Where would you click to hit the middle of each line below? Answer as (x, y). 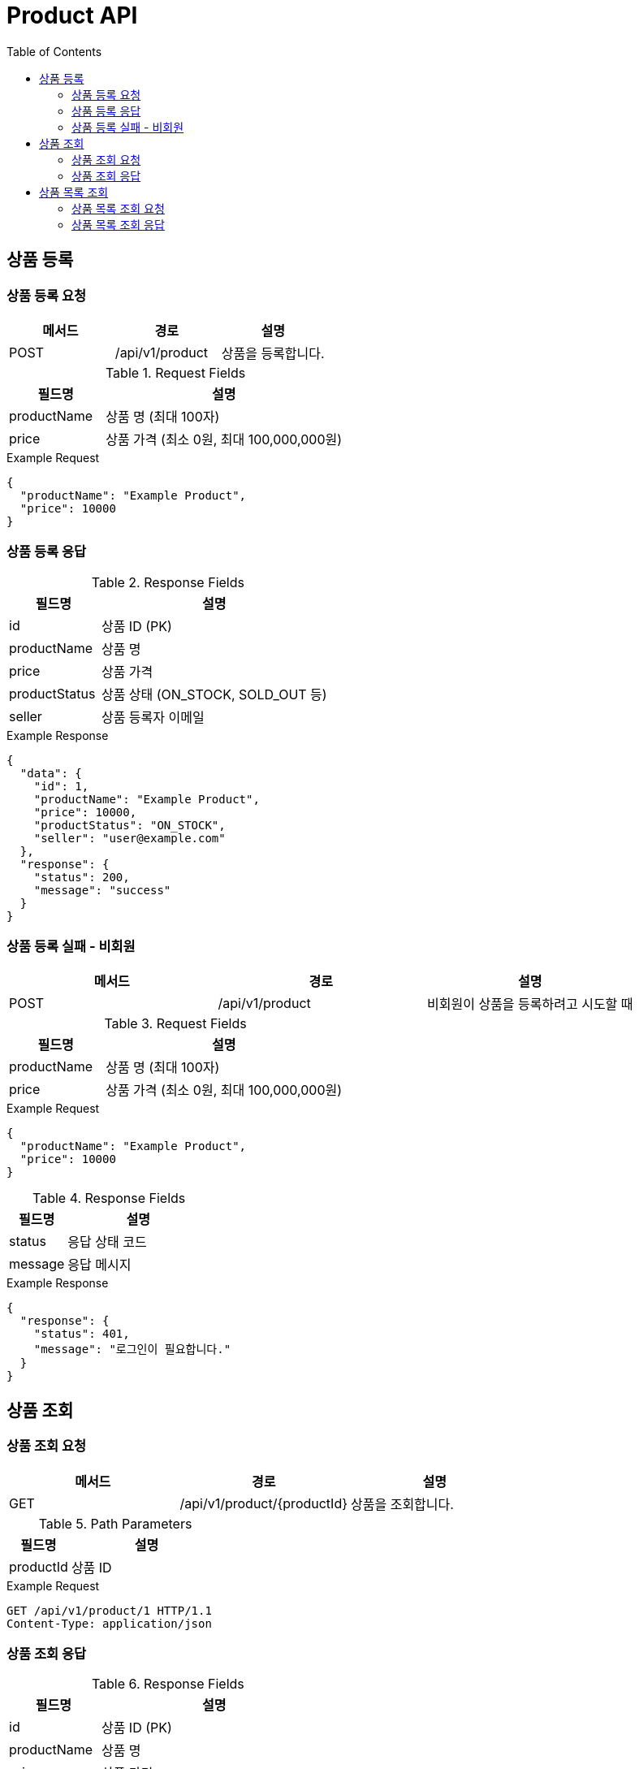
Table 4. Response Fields (109, 1198)
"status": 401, (82, 1334)
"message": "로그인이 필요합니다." (132, 1349)
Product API (72, 15)
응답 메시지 (99, 1265)
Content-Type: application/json (109, 1623)
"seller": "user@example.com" (130, 838)
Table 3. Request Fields (175, 1024)
